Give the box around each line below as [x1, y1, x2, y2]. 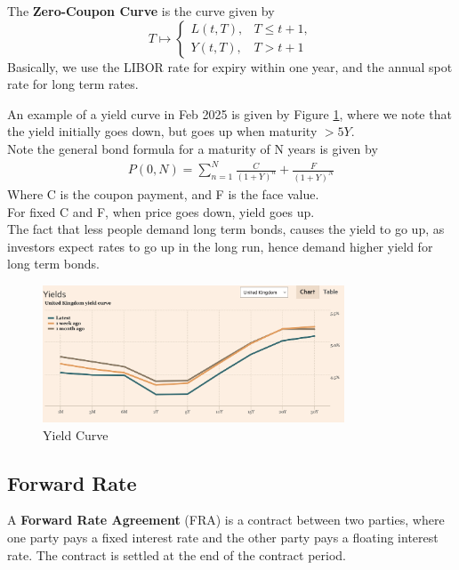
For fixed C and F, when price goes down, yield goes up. [7, 202, 315, 221]
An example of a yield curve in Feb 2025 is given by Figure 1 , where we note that [7, 104, 452, 123]
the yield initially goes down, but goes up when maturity [7, 122, 318, 140]
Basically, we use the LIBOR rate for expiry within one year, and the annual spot [7, 57, 453, 76]
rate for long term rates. [7, 75, 139, 93]
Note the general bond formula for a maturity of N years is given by [7, 139, 378, 157]
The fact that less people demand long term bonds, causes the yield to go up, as [7, 220, 445, 238]
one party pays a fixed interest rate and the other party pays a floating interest [7, 527, 439, 546]
